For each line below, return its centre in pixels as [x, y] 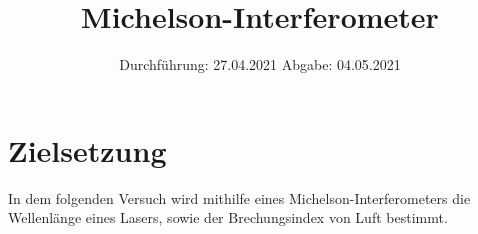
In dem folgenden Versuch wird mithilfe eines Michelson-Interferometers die [239, 197]
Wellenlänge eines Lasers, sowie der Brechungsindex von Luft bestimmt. [228, 217]
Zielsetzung [87, 149]
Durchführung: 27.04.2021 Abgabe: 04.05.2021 [260, 64]
